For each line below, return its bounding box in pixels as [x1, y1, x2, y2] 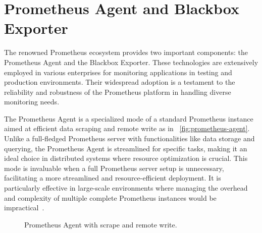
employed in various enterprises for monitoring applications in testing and [4, 67, 232, 77]
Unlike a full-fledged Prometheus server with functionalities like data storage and [4, 133, 255, 144]
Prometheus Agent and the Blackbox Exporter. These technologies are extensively [4, 56, 258, 67]
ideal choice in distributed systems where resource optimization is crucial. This [4, 153, 248, 163]
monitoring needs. [4, 96, 60, 107]
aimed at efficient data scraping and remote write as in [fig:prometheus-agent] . [4, 123, 250, 134]
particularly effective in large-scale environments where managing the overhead [4, 183, 248, 193]
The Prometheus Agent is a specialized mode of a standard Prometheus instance [4, 113, 253, 124]
